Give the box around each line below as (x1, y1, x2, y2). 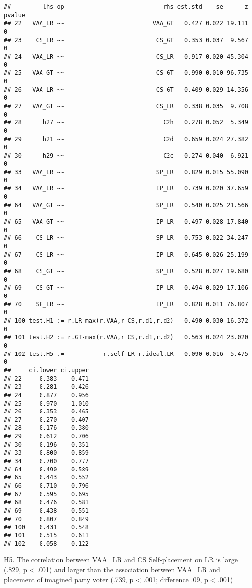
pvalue (4, 11, 25, 19)
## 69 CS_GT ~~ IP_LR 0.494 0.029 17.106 (4, 284, 248, 292)
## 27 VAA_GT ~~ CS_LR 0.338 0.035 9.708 (4, 102, 248, 110)
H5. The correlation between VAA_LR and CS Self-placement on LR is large (4, 554, 238, 565)
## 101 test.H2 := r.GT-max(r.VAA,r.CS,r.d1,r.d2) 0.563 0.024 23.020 (4, 334, 248, 341)
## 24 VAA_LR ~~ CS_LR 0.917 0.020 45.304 (4, 53, 248, 60)
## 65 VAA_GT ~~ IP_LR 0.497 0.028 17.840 (4, 218, 248, 226)
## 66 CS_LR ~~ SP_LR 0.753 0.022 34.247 (4, 235, 248, 242)
